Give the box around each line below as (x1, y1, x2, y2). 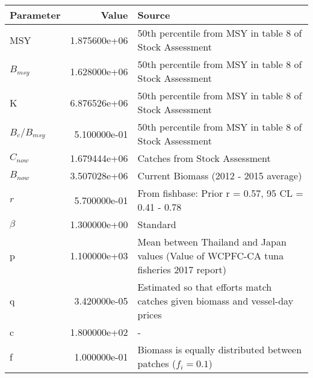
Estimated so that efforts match (137, 280, 272, 294)
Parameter (10, 8, 61, 22)
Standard (137, 217, 176, 231)
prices (137, 308, 162, 321)
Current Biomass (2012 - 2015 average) (137, 169, 302, 182)
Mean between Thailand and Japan (137, 235, 287, 249)
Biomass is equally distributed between (137, 342, 302, 356)
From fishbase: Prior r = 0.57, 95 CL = (137, 186, 303, 200)
